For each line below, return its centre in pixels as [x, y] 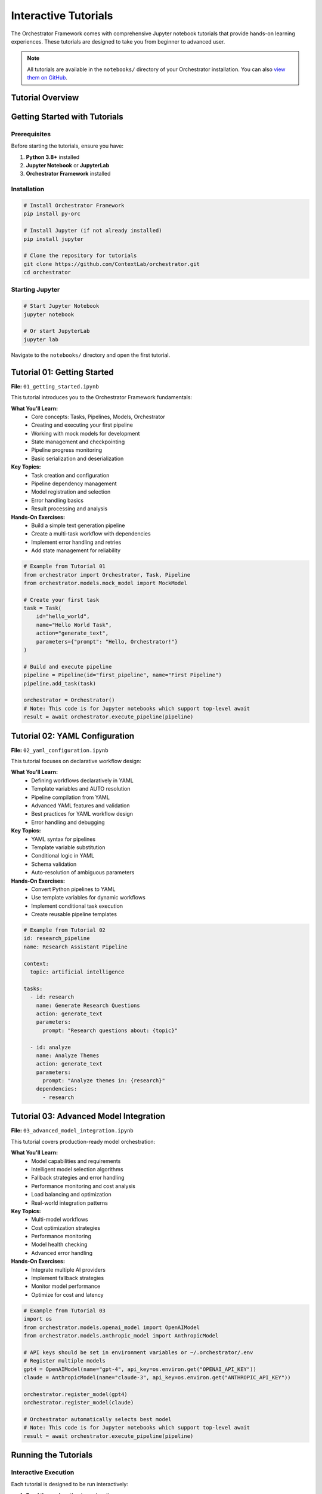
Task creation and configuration [70, 475]
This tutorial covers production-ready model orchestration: [83, 1141]
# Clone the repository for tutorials [80, 256]
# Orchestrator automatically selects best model [97, 1419]
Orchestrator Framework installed [68, 174]
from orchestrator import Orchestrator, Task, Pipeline [107, 575]
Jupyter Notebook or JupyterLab [68, 166]
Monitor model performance [66, 1286]
